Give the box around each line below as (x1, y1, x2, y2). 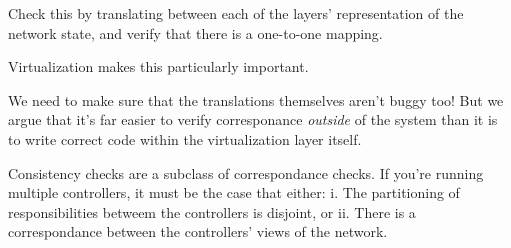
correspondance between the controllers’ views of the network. (8, 221, 388, 242)
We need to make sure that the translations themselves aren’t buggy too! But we (8, 89, 504, 110)
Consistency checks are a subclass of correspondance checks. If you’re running (8, 162, 484, 183)
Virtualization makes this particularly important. (8, 56, 309, 77)
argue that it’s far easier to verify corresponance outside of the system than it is (8, 109, 498, 130)
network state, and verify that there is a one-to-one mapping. (8, 22, 383, 43)
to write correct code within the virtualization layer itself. (8, 128, 362, 149)
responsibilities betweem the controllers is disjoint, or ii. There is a (8, 201, 416, 222)
